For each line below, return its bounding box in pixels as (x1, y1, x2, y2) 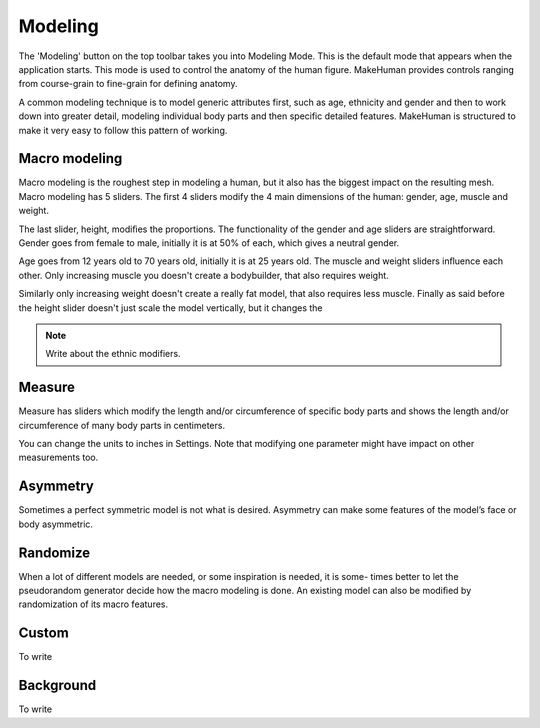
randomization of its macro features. (18, 598, 169, 610)
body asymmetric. (18, 518, 94, 530)
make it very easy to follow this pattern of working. (18, 124, 228, 136)
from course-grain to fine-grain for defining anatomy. (18, 78, 238, 90)
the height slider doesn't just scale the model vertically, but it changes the (18, 301, 323, 314)
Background (18, 677, 97, 694)
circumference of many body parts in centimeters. (18, 419, 225, 431)
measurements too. (18, 451, 99, 464)
